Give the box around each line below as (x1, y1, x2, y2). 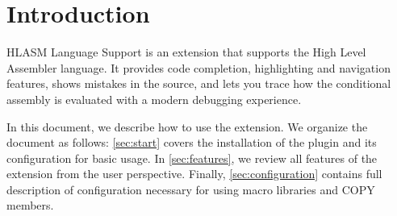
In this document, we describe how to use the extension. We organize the (6, 118, 368, 135)
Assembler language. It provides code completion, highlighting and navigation (6, 59, 391, 76)
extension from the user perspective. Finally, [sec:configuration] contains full (6, 165, 382, 182)
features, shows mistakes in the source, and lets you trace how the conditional (6, 75, 391, 92)
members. (6, 197, 54, 214)
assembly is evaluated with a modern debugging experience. (6, 90, 302, 107)
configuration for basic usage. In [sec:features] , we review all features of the (6, 149, 378, 166)
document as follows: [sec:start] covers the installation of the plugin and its (6, 134, 377, 151)
